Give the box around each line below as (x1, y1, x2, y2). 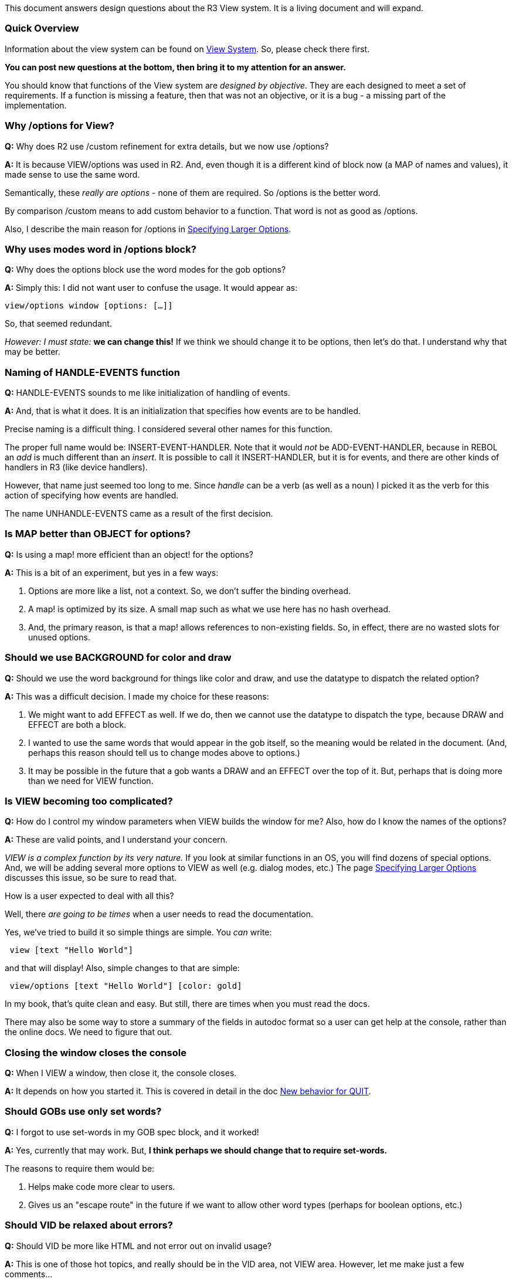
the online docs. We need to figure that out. (5, 1027, 172, 1037)
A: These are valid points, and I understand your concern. (5, 834, 228, 845)
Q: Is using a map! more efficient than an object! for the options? (5, 549, 253, 559)
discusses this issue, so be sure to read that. (5, 873, 177, 883)
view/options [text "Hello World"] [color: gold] (9, 981, 242, 991)
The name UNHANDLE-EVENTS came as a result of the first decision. (5, 508, 273, 518)
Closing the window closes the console (5, 1046, 186, 1059)
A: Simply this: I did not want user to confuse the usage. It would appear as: (5, 283, 298, 293)
